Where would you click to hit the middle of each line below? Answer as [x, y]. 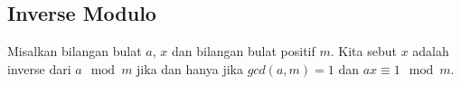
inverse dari [39, 68]
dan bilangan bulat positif [243, 51]
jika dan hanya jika [190, 68]
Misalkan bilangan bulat [75, 51]
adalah [431, 51]
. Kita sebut [363, 51]
